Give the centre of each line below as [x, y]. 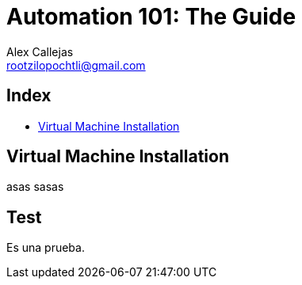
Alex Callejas [40, 51]
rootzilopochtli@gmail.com [76, 65]
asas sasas [35, 187]
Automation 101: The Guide [151, 17]
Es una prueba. [46, 248]
